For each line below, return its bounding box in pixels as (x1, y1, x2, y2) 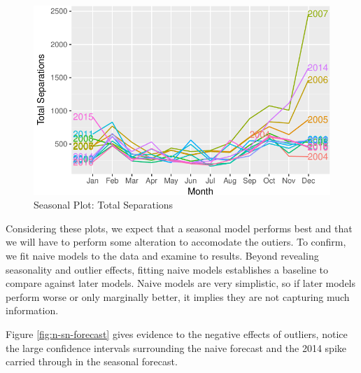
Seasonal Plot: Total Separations (34, 197, 174, 212)
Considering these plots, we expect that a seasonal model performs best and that (6, 220, 353, 235)
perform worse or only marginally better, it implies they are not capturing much (6, 289, 350, 304)
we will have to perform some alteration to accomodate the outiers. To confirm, (6, 234, 346, 249)
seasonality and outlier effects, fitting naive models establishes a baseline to (6, 262, 329, 276)
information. (6, 303, 59, 318)
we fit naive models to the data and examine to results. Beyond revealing (6, 248, 319, 262)
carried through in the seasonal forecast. (6, 354, 178, 369)
